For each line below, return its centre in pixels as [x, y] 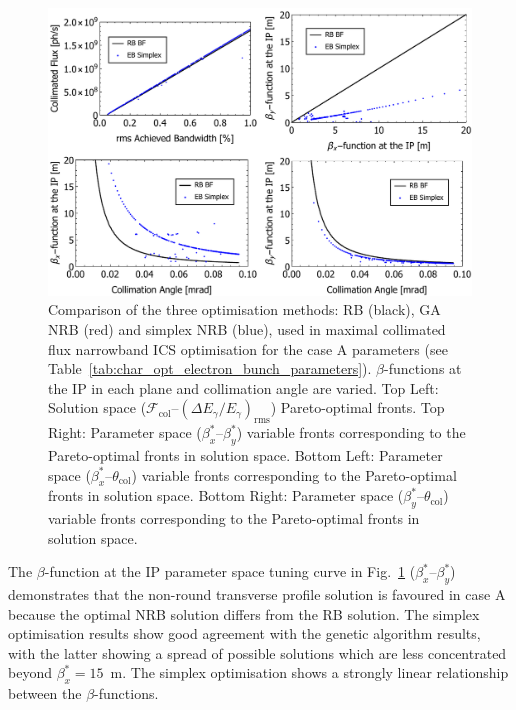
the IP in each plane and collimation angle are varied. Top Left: [243, 387]
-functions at [423, 368]
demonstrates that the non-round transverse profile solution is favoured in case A [257, 594]
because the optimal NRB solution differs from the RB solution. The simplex [244, 613]
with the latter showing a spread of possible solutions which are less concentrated [257, 652]
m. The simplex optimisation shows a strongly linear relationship [309, 672]
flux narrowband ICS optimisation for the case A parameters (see [248, 348]
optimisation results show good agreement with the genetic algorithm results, [244, 633]
